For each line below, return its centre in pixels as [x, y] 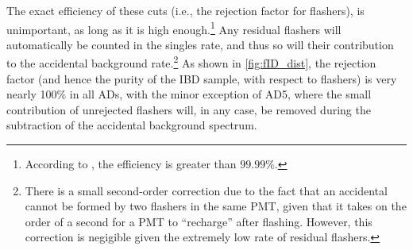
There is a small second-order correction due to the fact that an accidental [206, 190]
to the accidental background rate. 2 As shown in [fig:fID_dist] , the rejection [191, 62]
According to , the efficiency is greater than [131, 164]
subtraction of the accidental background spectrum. [132, 125]
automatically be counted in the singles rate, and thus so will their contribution [200, 44]
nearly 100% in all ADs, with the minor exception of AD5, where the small [189, 94]
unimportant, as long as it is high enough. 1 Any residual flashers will [174, 28]
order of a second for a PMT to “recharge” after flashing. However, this [199, 221]
